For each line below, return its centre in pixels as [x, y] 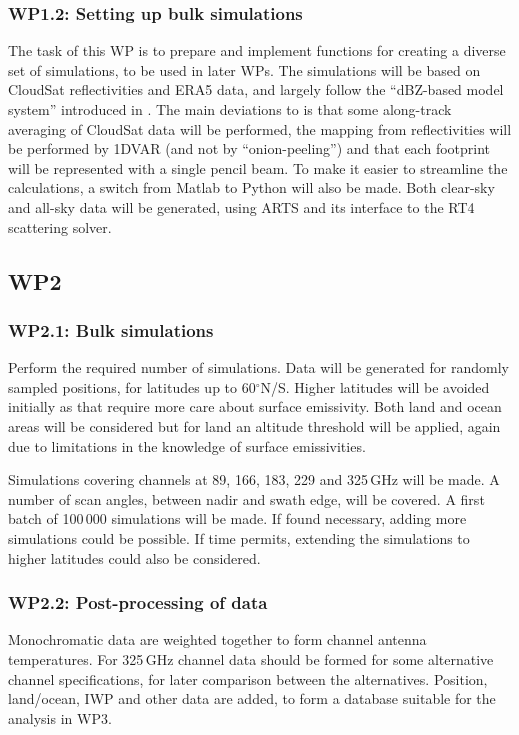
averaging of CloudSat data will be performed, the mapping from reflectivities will [260, 128]
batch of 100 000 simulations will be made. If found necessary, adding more [237, 518]
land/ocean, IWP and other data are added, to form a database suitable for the [252, 698]
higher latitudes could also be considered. [134, 557]
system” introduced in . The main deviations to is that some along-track [230, 109]
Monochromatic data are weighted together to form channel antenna [217, 639]
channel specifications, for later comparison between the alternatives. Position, [248, 678]
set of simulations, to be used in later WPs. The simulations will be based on [244, 69]
